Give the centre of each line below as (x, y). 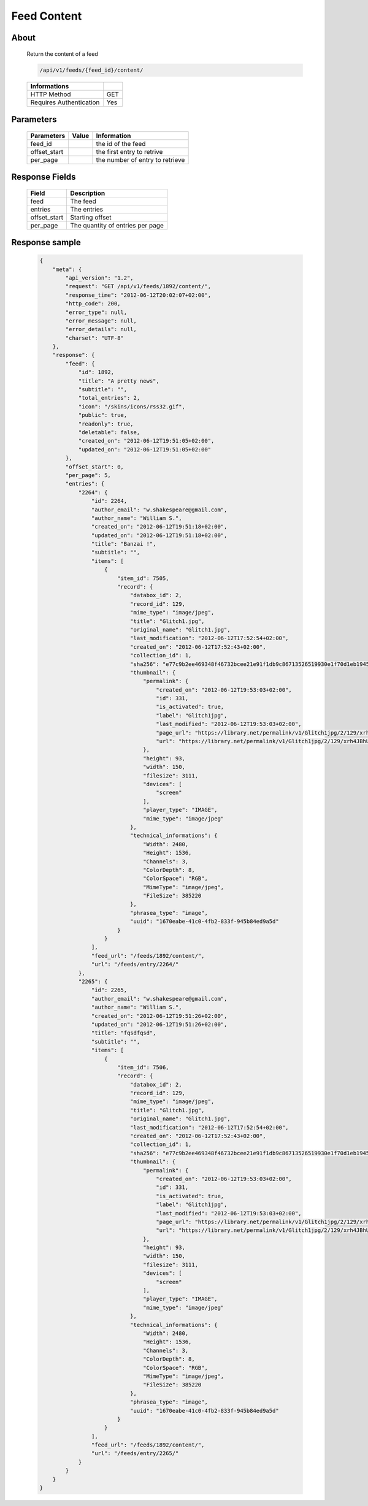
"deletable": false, (109, 432)
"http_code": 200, (93, 304)
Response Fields (44, 177)
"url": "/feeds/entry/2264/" (135, 965)
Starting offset (91, 217)
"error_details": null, (101, 329)
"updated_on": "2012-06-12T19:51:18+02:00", (159, 535)
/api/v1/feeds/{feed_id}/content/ (91, 70)
